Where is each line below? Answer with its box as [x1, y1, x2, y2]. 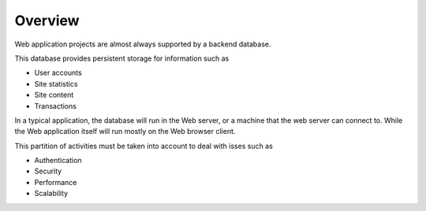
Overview [14, 12, 80, 29]
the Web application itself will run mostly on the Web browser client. [14, 127, 236, 136]
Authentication [34, 156, 82, 165]
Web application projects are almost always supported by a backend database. [14, 39, 271, 49]
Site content [34, 91, 74, 100]
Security [34, 166, 62, 176]
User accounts [34, 68, 82, 78]
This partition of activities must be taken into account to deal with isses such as [14, 141, 274, 150]
